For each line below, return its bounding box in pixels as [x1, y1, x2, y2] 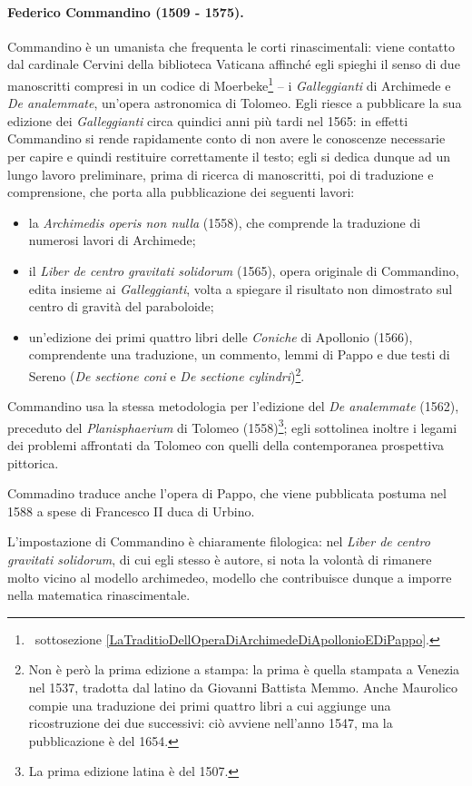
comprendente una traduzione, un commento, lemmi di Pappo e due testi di [28, 345, 450, 364]
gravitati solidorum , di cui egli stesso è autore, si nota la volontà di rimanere [7, 550, 432, 569]
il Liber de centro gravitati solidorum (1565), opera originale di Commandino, [28, 260, 459, 280]
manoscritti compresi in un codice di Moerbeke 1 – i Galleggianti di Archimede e [7, 73, 451, 94]
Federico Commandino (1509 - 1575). [7, 2, 244, 21]
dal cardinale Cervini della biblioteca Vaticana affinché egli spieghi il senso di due [7, 54, 460, 74]
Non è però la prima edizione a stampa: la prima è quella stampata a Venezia [28, 660, 460, 679]
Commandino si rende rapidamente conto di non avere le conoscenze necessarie [7, 129, 446, 148]
